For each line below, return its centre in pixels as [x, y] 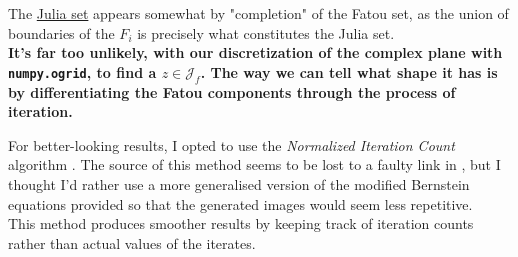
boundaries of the [61, 32]
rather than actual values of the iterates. [132, 242]
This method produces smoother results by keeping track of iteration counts [241, 223]
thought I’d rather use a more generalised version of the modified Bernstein [239, 183]
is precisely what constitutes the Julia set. [266, 32]
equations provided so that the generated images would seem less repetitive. [240, 203]
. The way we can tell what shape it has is [349, 71]
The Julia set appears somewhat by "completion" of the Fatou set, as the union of [258, 13]
